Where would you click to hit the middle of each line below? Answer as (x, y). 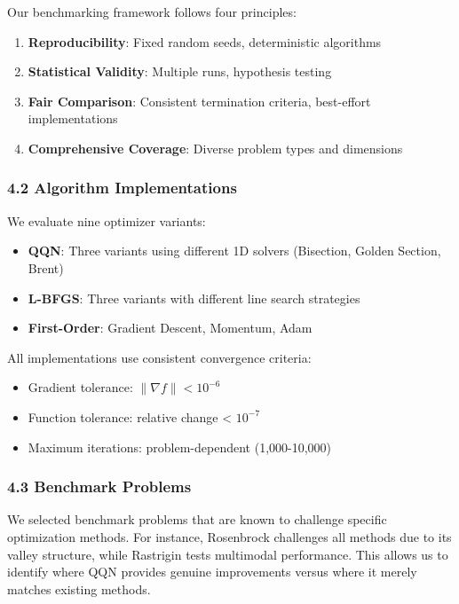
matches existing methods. (79, 588)
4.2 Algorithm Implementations (122, 188)
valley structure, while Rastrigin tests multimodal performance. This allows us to (228, 554)
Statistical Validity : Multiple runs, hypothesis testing (180, 71)
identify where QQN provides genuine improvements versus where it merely (212, 572)
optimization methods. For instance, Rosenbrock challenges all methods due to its (229, 536)
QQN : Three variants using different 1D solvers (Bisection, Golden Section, (234, 251)
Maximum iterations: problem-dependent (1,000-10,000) (180, 447)
